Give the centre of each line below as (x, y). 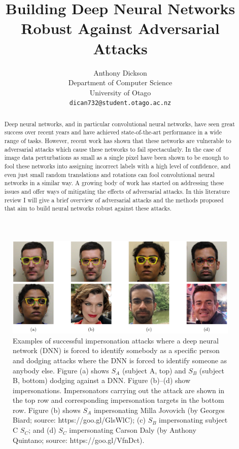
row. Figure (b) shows (47, 410)
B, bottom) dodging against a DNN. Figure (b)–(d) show (102, 380)
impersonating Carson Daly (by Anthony (133, 430)
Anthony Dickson (120, 72)
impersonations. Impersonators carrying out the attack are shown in (119, 390)
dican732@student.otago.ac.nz (120, 103)
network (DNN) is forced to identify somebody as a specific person (116, 350)
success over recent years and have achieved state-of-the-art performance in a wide (113, 132)
